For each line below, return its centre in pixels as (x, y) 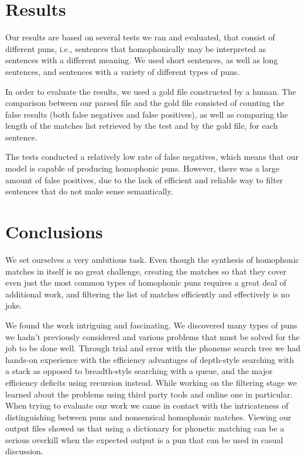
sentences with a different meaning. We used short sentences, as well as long (142, 60)
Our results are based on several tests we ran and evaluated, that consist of (140, 37)
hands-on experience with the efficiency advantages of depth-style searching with (150, 359)
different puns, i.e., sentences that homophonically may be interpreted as (136, 48)
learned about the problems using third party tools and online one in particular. (149, 394)
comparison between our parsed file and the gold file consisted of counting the (145, 103)
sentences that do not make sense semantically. (89, 191)
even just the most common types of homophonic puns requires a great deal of (146, 282)
